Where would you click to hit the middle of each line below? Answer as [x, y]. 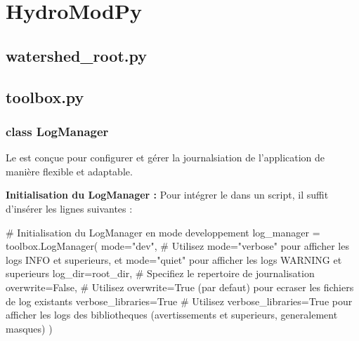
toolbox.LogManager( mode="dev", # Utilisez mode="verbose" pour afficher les [177, 246]
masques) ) [29, 328]
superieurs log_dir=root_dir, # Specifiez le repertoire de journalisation [160, 273]
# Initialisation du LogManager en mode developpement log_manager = [163, 232]
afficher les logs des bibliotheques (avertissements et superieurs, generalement [172, 315]
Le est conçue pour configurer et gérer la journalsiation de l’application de [165, 158]
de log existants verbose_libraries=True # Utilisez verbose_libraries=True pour [179, 301]
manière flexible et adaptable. [69, 171]
